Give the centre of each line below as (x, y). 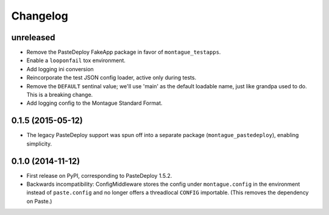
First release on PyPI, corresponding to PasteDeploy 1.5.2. (99, 175)
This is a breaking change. (60, 95)
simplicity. (39, 144)
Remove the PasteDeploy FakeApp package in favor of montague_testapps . (124, 52)
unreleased (33, 37)
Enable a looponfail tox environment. (76, 60)
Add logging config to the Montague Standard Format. (94, 103)
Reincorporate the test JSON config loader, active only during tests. (111, 78)
